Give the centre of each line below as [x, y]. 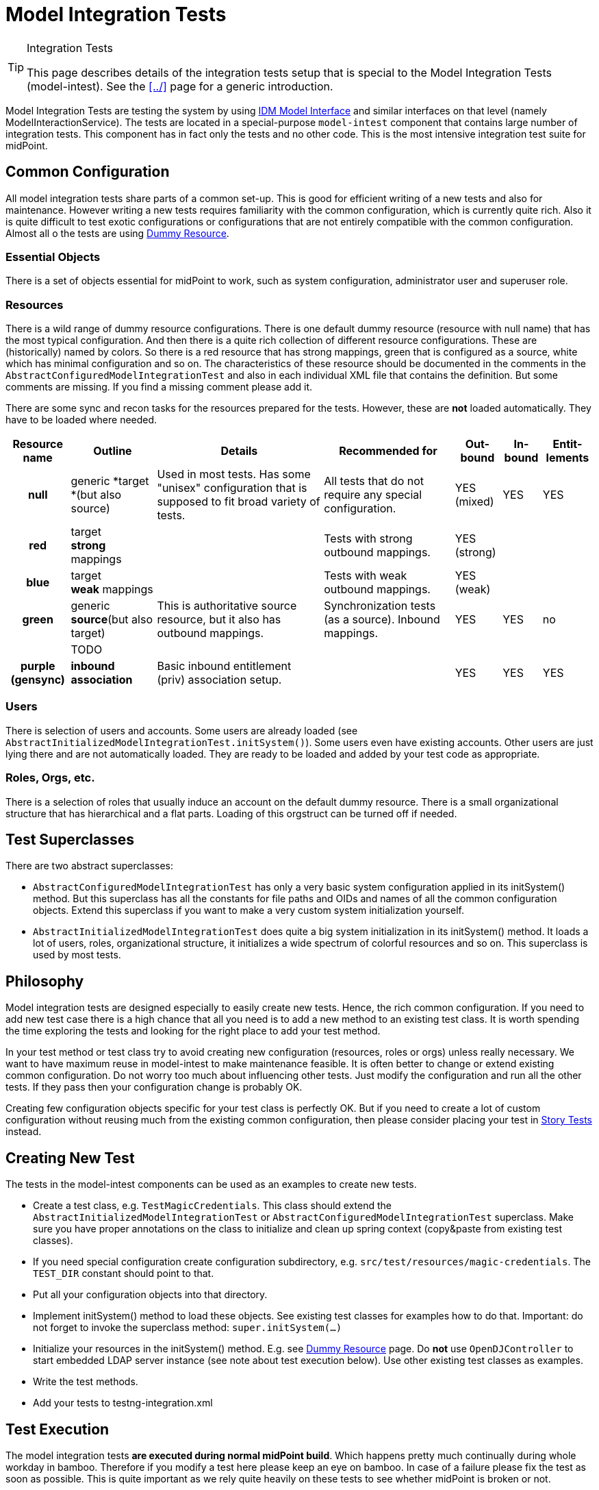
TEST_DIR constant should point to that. [124, 1274]
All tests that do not [374, 481]
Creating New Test [70, 1158]
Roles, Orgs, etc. [50, 778]
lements [568, 458]
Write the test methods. [86, 1382]
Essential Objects [53, 257]
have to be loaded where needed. [81, 420]
